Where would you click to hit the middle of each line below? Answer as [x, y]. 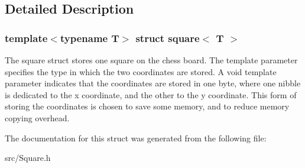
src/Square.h [28, 158]
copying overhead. [37, 117]
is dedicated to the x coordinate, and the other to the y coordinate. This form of [151, 94]
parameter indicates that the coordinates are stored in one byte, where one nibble [153, 83]
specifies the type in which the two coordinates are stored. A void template [141, 71]
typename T [90, 38]
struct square [168, 38]
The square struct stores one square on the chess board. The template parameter [151, 60]
